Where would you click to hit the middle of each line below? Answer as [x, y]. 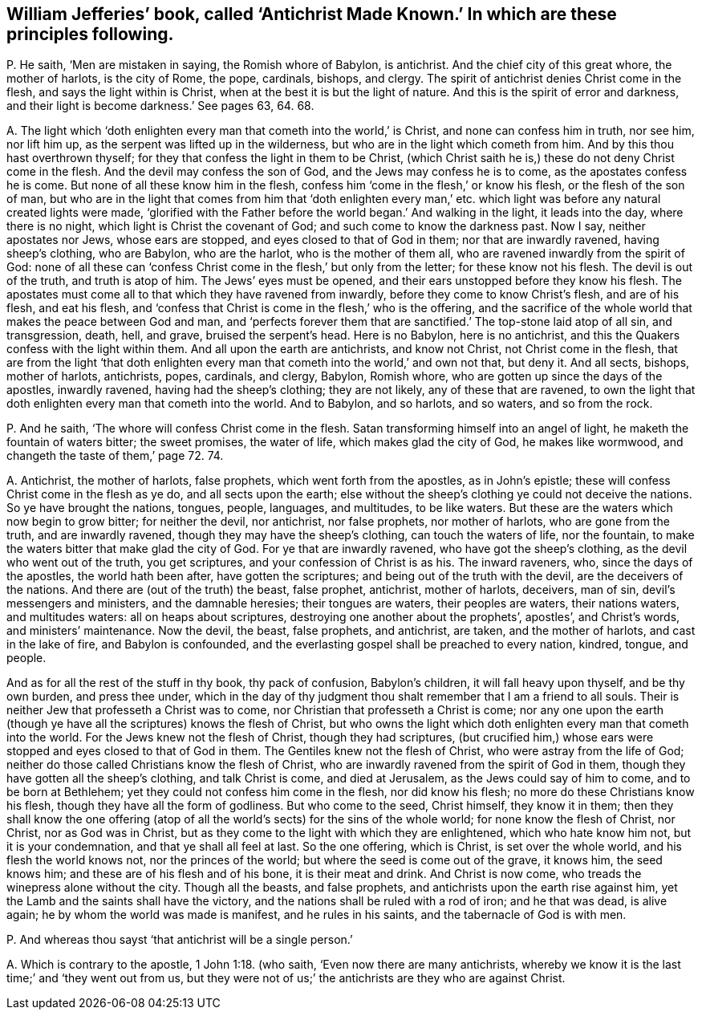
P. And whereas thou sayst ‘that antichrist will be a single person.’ [180, 940]
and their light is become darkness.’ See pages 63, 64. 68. [160, 106]
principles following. [90, 34]
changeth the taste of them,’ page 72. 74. [115, 456]
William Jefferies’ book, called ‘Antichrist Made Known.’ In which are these [312, 14]
